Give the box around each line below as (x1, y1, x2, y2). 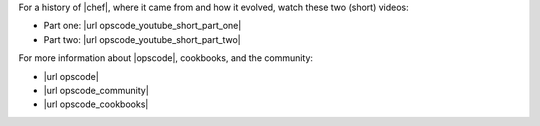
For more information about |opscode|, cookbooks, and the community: (18, 52, 314, 64)
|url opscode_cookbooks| (43, 98, 149, 110)
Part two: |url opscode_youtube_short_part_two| (43, 33, 241, 45)
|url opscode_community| (43, 84, 149, 96)
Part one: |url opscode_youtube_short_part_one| (43, 20, 242, 32)
